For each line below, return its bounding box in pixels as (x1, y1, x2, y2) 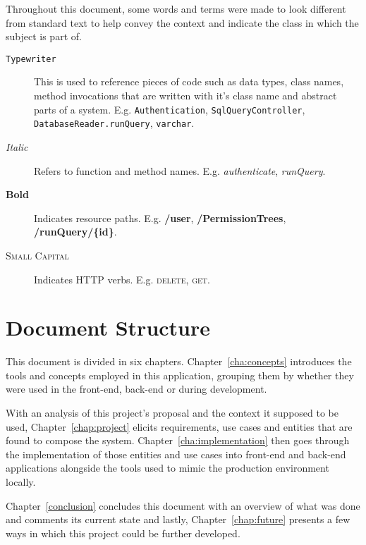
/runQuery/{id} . (34, 224, 117, 239)
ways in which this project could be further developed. (6, 525, 240, 540)
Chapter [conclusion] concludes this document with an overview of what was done (6, 498, 360, 513)
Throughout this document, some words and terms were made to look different (6, 1, 346, 16)
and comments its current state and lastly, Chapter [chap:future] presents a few (6, 512, 350, 527)
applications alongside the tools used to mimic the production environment (6, 460, 329, 475)
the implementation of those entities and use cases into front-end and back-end (6, 446, 346, 461)
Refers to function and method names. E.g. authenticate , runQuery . (34, 163, 326, 178)
